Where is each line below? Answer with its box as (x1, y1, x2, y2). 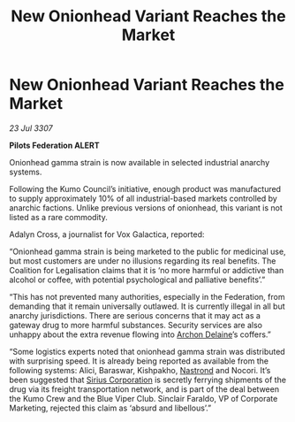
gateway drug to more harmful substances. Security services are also (9, 319, 263, 330)
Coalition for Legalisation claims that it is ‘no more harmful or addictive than (9, 265, 284, 275)
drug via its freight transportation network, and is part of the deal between (9, 383, 280, 395)
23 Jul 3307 (9, 122, 53, 134)
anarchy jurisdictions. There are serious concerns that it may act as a (9, 310, 261, 320)
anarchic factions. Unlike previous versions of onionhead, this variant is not (9, 202, 283, 213)
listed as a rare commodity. (9, 211, 108, 222)
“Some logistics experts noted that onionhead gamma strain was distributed (9, 346, 285, 357)
